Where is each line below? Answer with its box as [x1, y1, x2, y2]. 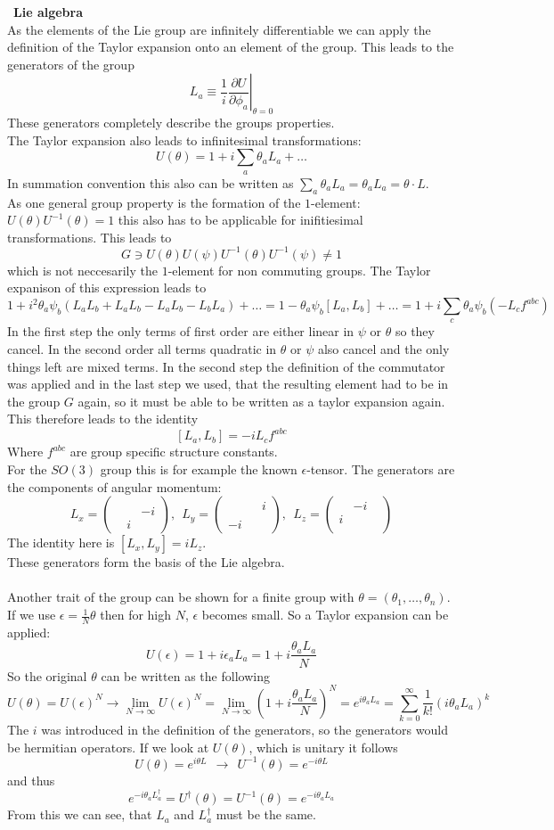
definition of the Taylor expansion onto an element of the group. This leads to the [7, 37, 454, 56]
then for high [100, 605, 172, 624]
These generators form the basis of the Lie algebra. [7, 553, 285, 571]
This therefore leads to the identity [7, 409, 199, 428]
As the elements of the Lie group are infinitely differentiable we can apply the [7, 20, 431, 38]
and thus [7, 770, 55, 789]
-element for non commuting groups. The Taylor [167, 260, 431, 279]
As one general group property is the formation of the [7, 193, 301, 211]
